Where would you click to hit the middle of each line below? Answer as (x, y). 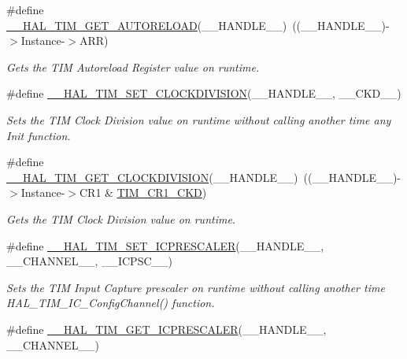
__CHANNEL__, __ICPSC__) (89, 261)
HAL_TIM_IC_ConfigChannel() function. (111, 303)
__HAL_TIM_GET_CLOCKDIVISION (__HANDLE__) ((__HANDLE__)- (204, 177)
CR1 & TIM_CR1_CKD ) (143, 192)
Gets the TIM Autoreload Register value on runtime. (133, 67)
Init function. (39, 135)
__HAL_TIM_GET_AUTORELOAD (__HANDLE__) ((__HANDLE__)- (198, 25)
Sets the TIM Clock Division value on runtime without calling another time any (199, 119)
